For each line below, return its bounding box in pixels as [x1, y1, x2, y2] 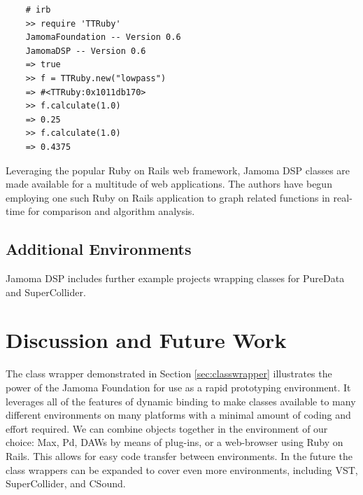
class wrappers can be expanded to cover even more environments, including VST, [6, 462, 358, 477]
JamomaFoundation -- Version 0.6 [25, 32, 181, 43]
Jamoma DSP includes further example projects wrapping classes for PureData [6, 271, 345, 286]
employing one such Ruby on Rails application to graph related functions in [6, 190, 330, 204]
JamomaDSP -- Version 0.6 [25, 46, 146, 56]
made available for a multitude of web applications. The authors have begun [6, 176, 332, 191]
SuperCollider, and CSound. [6, 476, 126, 491]
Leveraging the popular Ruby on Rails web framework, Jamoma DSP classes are [6, 162, 350, 177]
